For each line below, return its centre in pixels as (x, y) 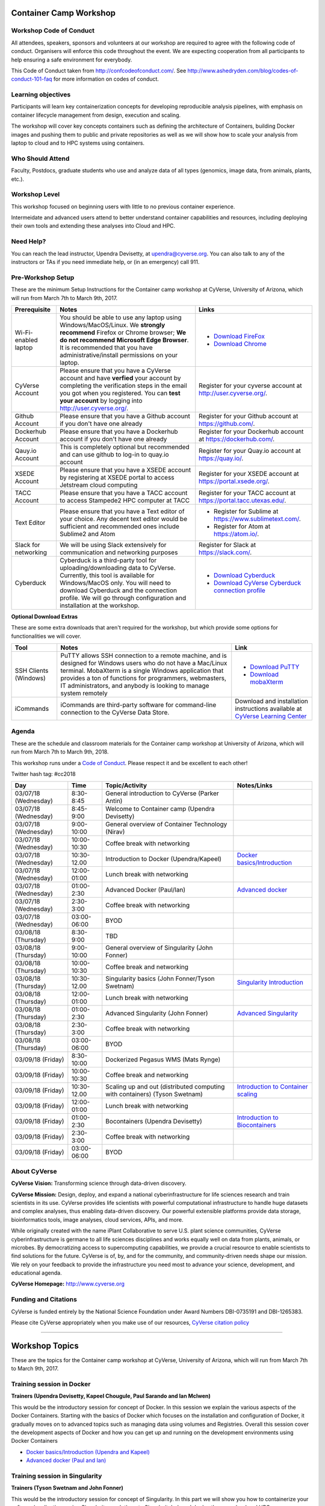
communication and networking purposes (119, 552)
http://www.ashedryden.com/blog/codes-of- (243, 70)
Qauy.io (26, 451)
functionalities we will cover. (46, 636)
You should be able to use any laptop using (120, 317)
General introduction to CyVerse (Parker (162, 793)
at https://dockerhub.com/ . (237, 439)
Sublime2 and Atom (87, 534)
